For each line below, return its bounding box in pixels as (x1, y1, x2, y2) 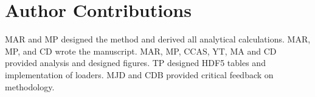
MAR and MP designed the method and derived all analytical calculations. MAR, (5, 33, 311, 45)
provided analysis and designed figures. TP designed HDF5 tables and (5, 56, 266, 69)
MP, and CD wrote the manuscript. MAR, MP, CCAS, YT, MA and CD (5, 44, 277, 57)
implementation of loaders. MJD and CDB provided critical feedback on (5, 68, 274, 81)
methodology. (5, 80, 55, 93)
